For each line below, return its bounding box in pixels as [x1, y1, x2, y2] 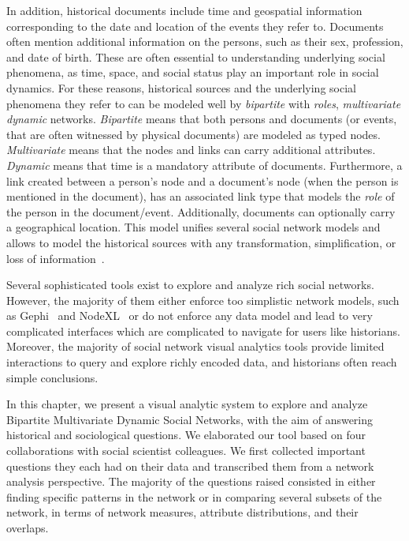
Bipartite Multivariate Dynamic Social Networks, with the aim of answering [6, 411, 374, 427]
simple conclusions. [6, 369, 99, 385]
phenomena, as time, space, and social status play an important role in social [6, 64, 379, 81]
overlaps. [6, 520, 49, 535]
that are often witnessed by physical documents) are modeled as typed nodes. [6, 126, 381, 142]
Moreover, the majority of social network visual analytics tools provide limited [6, 338, 385, 355]
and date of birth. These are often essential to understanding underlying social [6, 48, 385, 65]
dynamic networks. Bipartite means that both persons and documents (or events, [6, 111, 397, 127]
